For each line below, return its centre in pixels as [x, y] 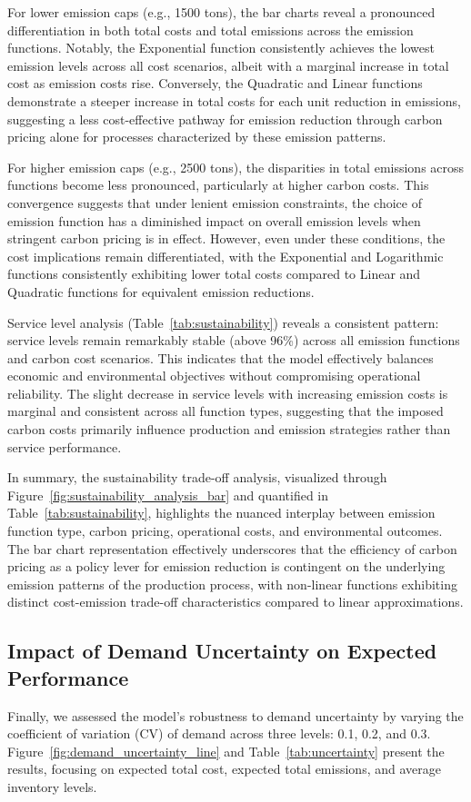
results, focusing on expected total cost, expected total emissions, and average [224, 769]
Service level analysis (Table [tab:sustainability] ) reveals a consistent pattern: [223, 322]
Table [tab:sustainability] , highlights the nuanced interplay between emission [221, 513]
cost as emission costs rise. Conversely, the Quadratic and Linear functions [215, 83]
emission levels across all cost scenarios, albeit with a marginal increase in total [228, 65]
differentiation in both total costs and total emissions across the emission [210, 30]
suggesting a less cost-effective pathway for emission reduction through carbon [225, 119]
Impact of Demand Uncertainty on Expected [222, 651]
